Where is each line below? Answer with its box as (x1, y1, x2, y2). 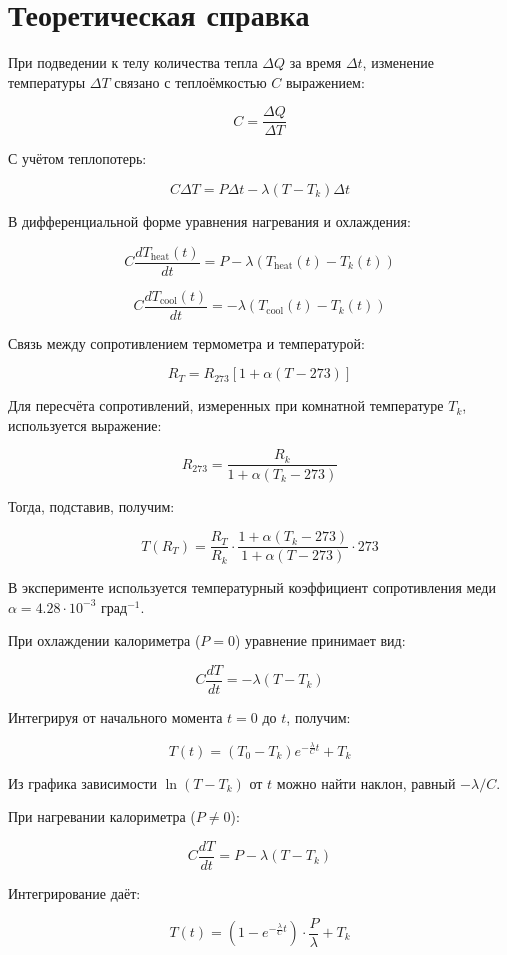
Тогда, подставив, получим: (8, 495, 175, 516)
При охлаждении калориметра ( (8, 630, 201, 651)
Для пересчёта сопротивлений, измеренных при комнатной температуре (8, 395, 444, 416)
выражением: (285, 71, 365, 92)
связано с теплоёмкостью (114, 71, 267, 92)
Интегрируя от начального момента (8, 707, 223, 728)
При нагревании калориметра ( (8, 806, 196, 827)
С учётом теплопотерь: (8, 148, 147, 169)
